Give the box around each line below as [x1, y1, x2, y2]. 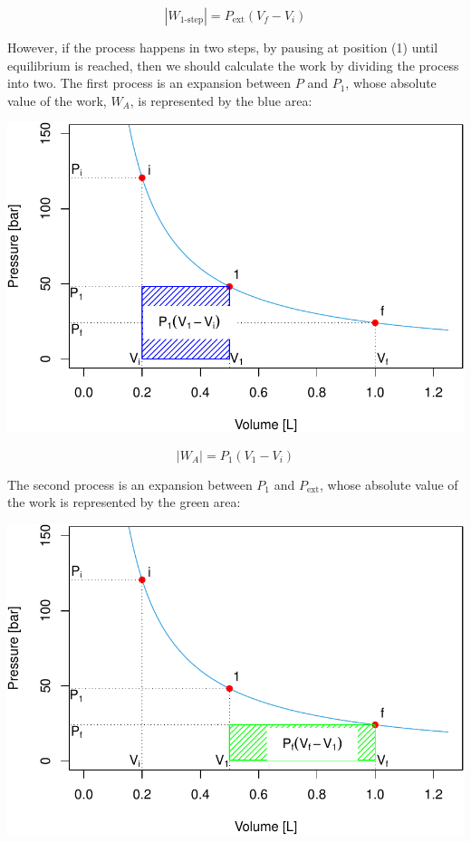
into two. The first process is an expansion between [7, 73, 292, 92]
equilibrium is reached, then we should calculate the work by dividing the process [7, 55, 459, 74]
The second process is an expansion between [7, 474, 253, 493]
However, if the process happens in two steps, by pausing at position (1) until [7, 38, 438, 56]
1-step [179, 15, 204, 25]
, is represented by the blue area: [130, 91, 312, 110]
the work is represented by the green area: [7, 493, 241, 512]
